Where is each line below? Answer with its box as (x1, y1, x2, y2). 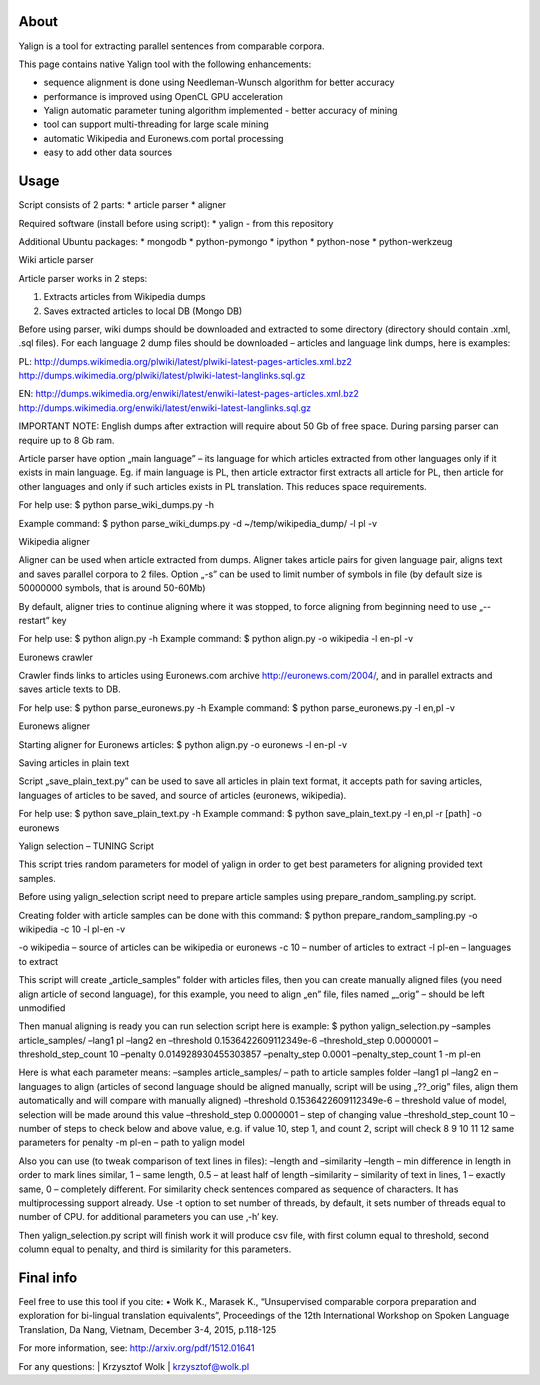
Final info (18, 1269, 78, 1286)
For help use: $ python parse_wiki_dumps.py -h (18, 499, 215, 511)
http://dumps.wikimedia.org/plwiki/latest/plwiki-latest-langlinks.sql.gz (18, 370, 306, 382)
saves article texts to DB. (18, 683, 121, 695)
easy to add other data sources (43, 146, 173, 159)
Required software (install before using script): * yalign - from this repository (18, 217, 334, 229)
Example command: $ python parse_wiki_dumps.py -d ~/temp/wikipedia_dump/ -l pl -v (18, 517, 378, 529)
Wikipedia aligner (18, 535, 90, 547)
